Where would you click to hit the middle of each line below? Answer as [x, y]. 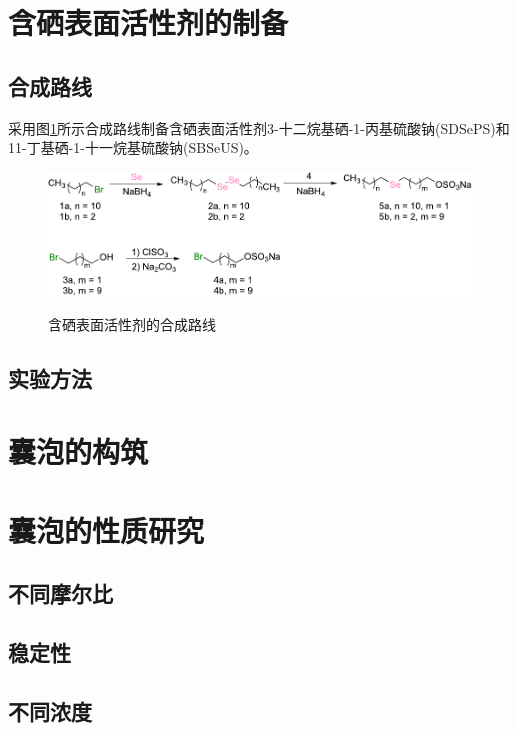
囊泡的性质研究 [106, 529]
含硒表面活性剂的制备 [148, 22]
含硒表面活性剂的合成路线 [132, 323]
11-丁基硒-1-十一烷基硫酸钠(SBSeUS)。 [133, 147]
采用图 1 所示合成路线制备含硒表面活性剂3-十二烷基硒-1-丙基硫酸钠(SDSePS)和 [259, 127]
